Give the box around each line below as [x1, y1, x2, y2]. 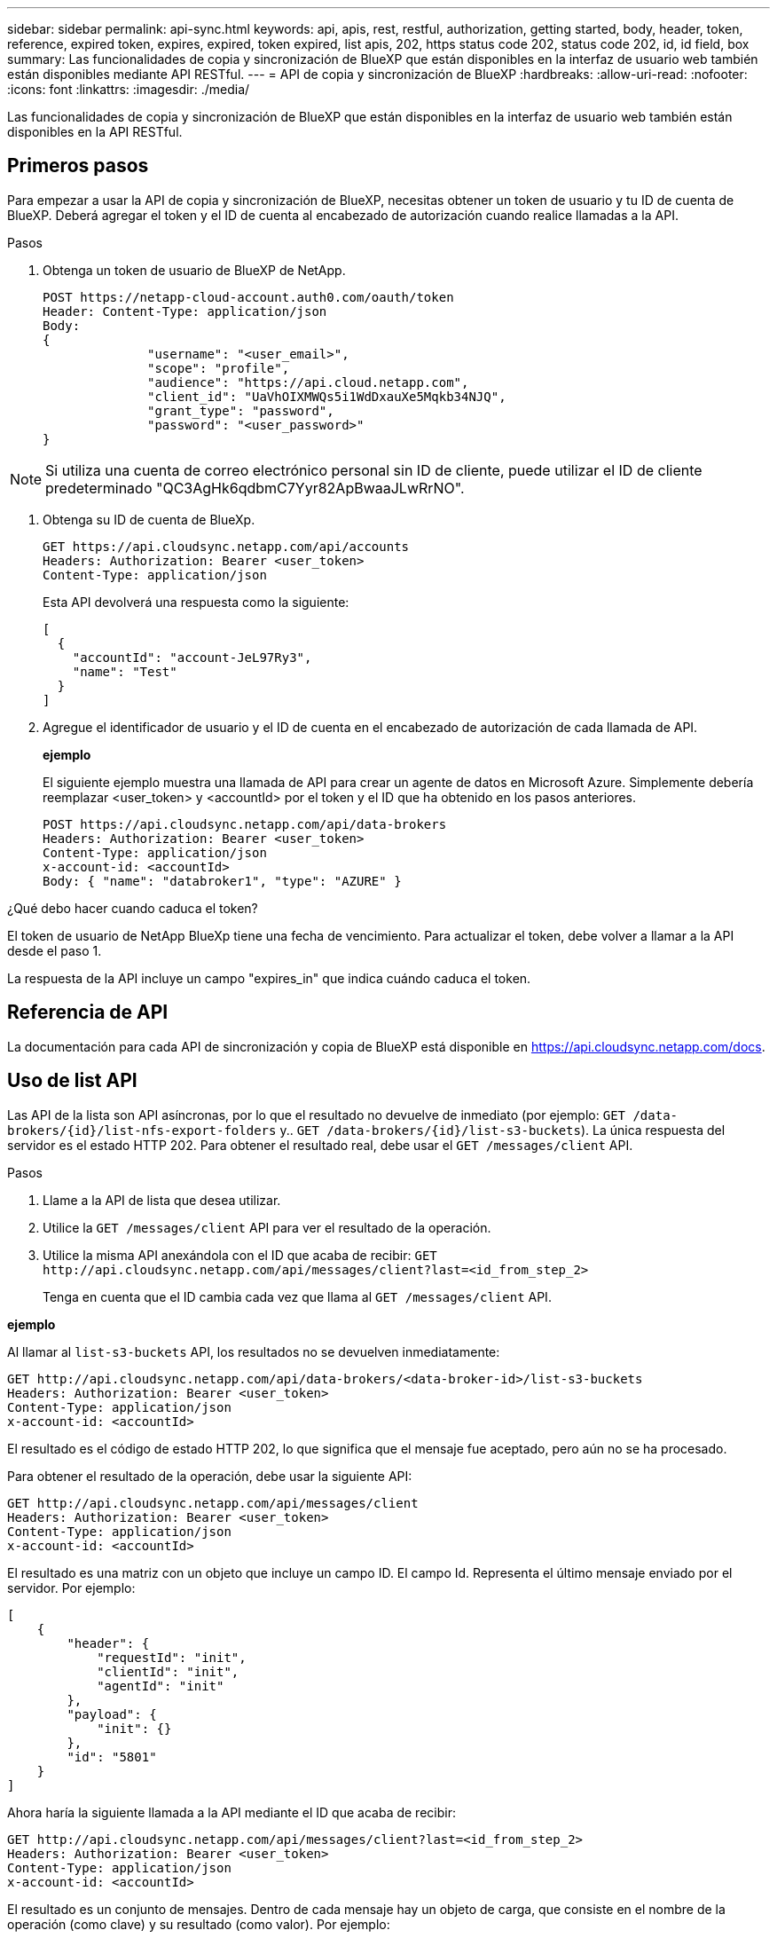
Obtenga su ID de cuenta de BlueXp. [43, 511, 255, 527]
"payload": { [67, 1706, 157, 1721]
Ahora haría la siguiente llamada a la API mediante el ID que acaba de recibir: [7, 1804, 456, 1820]
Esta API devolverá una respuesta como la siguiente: [43, 594, 349, 610]
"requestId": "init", [97, 1650, 247, 1665]
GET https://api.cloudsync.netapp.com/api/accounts [43, 539, 410, 554]
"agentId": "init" [97, 1678, 224, 1693]
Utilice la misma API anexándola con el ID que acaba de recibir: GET [43, 1247, 437, 1263]
